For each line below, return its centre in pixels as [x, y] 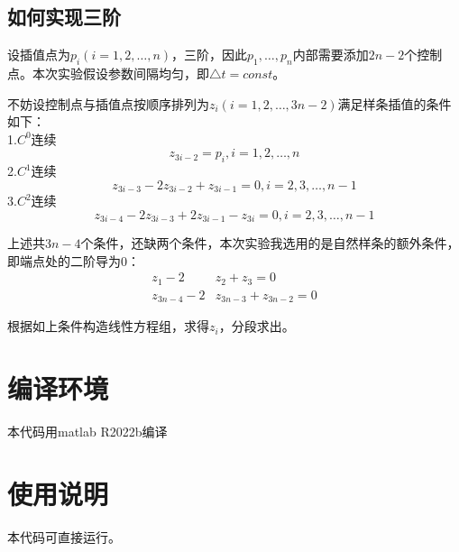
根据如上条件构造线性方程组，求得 [108, 326]
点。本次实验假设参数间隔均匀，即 [108, 73]
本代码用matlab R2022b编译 [87, 432]
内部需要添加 [330, 55]
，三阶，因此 [210, 55]
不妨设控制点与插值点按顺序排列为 [108, 103]
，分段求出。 [257, 326]
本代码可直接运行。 [64, 536]
